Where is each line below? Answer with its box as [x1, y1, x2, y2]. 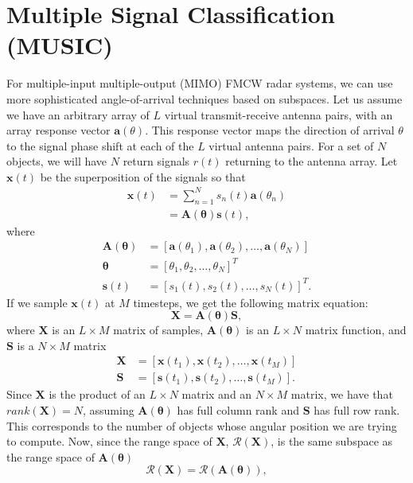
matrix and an [181, 386, 252, 403]
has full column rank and [177, 401, 299, 418]
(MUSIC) [6, 29, 113, 61]
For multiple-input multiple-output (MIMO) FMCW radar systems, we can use [6, 75, 393, 92]
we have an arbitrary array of [6, 106, 150, 123]
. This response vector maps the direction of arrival [145, 122, 395, 138]
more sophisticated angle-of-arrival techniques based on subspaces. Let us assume [6, 90, 403, 107]
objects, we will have [6, 153, 107, 169]
